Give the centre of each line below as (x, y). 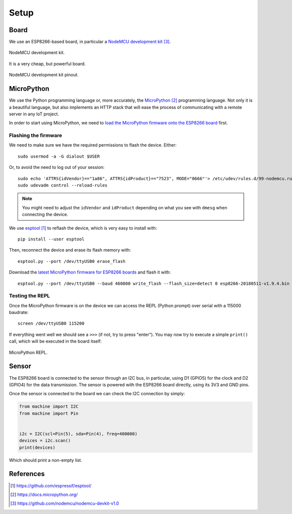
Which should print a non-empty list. (46, 460)
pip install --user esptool (51, 239)
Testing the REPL (29, 296)
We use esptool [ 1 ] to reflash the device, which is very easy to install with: (83, 228)
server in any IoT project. (34, 114)
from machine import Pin (49, 413)
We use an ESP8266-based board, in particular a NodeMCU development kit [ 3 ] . (90, 42)
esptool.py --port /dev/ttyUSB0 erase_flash (72, 261)
